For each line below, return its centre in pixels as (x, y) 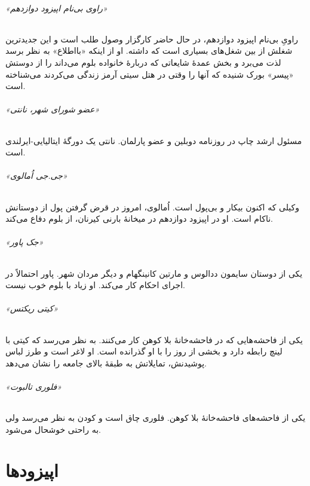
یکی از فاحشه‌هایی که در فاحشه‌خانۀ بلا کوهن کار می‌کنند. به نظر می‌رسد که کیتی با (154, 339)
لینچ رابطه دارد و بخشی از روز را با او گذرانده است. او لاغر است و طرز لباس (144, 351)
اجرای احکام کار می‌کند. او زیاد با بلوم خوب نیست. (96, 285)
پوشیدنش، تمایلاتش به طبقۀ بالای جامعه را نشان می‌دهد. (106, 363)
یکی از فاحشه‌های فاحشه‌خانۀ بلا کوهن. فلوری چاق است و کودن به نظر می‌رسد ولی (156, 418)
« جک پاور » (24, 242)
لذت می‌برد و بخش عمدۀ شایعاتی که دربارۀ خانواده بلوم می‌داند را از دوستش (143, 62)
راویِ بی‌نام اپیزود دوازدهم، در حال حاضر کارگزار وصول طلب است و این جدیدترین (152, 39)
